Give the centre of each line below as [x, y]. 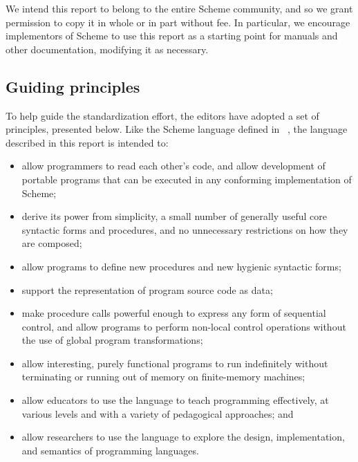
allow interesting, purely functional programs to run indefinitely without [175, 363]
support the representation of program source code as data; [147, 289]
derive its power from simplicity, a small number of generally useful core [174, 216]
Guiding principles [73, 86]
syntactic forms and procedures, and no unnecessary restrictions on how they [185, 229]
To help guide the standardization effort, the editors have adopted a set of [162, 115]
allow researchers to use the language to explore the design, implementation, [183, 437]
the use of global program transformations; [112, 340]
